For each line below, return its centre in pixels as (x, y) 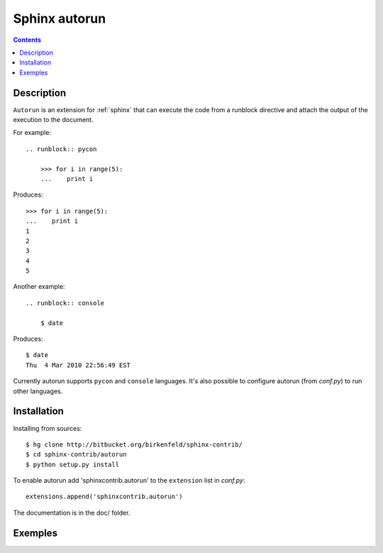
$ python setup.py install (73, 464)
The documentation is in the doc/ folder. (72, 513)
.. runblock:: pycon (61, 149)
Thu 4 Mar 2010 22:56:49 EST (78, 365)
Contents (27, 40)
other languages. (38, 391)
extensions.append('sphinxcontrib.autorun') (105, 497)
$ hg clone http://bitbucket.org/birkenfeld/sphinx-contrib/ (134, 444)
